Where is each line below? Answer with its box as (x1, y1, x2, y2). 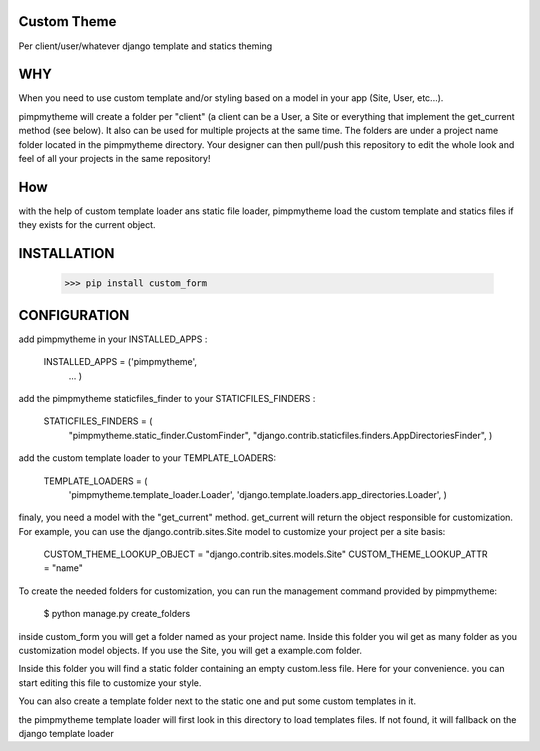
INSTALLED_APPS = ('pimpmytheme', (43, 356, 198, 368)
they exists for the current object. (18, 219, 156, 231)
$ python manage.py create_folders (43, 608, 191, 620)
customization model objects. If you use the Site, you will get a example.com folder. (18, 645, 363, 657)
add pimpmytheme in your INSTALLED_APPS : (18, 333, 208, 345)
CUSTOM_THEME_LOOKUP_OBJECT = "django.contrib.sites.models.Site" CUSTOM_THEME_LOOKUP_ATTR (43, 548, 488, 560)
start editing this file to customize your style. (18, 676, 202, 689)
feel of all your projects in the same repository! (18, 152, 211, 164)
